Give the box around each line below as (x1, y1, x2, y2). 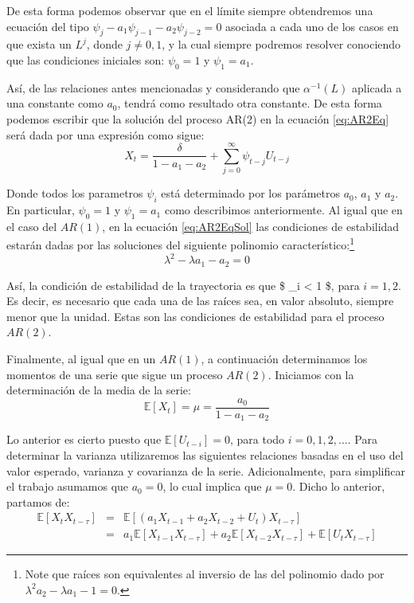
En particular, (6, 202, 75, 218)
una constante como (6, 95, 103, 112)
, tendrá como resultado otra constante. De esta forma (117, 95, 382, 112)
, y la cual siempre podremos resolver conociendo (162, 36, 401, 53)
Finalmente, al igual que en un (6, 350, 156, 367)
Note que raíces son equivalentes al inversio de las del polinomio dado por (25, 566, 385, 582)
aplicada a (352, 79, 402, 96)
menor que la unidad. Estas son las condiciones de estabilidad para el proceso (6, 307, 385, 324)
